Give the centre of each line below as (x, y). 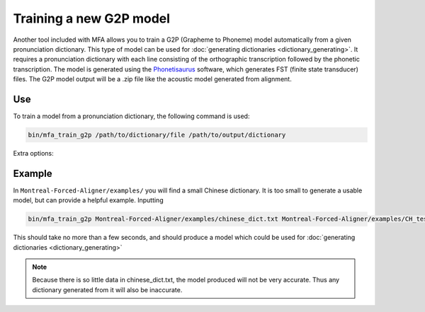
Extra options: (34, 153)
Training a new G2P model (91, 18)
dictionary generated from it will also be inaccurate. (107, 289)
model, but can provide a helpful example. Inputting (88, 200)
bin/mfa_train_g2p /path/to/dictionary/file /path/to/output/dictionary (157, 135)
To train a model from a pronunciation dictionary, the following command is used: (131, 116)
